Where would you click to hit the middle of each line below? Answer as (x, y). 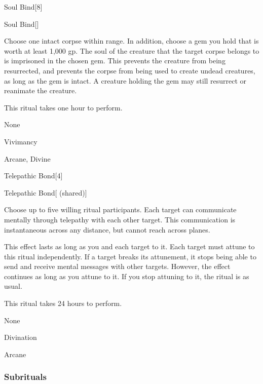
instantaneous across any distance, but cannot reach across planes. (107, 229)
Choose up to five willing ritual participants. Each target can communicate (120, 209)
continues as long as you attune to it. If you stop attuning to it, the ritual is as (127, 276)
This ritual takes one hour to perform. (63, 107)
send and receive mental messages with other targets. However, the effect (117, 266)
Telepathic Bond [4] (33, 176)
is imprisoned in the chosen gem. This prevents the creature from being (115, 61)
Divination (21, 337)
